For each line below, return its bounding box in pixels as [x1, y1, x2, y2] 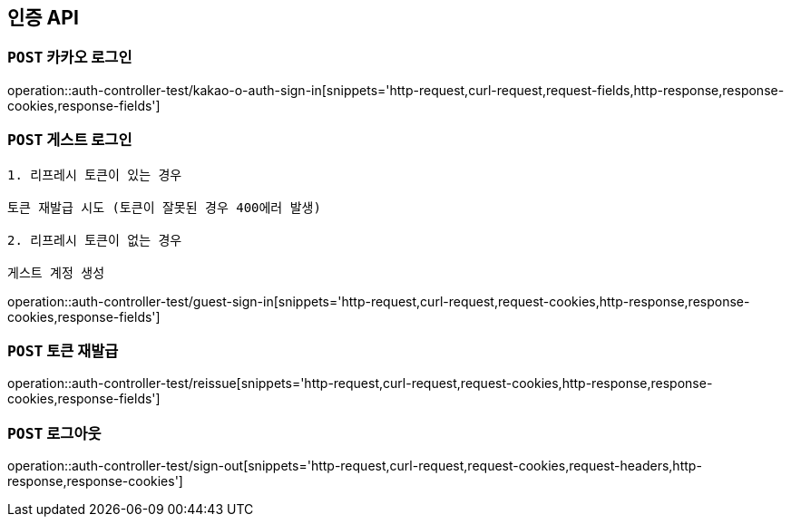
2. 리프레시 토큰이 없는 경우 [7, 232, 182, 247]
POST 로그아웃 [7, 423, 102, 442]
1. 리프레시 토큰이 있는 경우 [7, 167, 182, 182]
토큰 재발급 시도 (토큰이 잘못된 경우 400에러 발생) [7, 199, 321, 215]
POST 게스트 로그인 [7, 131, 132, 150]
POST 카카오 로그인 [7, 48, 132, 67]
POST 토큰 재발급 [7, 341, 119, 360]
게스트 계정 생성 [7, 265, 105, 280]
